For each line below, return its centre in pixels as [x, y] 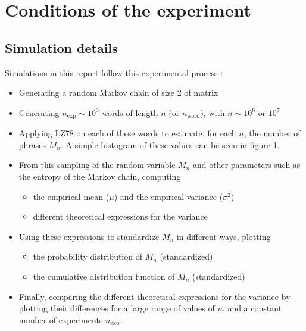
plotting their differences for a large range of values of [117, 308]
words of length [130, 112]
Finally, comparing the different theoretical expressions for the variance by [154, 296]
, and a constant [252, 308]
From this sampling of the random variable [97, 165]
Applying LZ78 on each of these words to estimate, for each [127, 133]
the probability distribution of [88, 256]
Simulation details [61, 47]
